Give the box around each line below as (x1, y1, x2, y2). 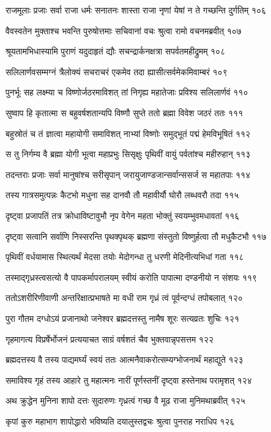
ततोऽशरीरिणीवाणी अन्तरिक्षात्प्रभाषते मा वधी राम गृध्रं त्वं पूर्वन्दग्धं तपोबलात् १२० (6, 291, 243, 304)
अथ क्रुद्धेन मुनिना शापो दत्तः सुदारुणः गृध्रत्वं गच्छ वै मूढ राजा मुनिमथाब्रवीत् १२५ (6, 394, 246, 407)
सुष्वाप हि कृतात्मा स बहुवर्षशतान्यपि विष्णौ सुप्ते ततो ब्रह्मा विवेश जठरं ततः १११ (6, 106, 243, 119)
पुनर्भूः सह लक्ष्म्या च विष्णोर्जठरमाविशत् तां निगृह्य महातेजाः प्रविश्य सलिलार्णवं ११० (6, 86, 248, 99)
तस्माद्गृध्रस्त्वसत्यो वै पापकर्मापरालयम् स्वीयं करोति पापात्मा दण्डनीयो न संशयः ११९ (6, 270, 258, 283)
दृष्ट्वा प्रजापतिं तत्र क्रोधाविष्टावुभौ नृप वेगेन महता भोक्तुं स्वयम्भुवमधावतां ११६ (6, 209, 240, 222)
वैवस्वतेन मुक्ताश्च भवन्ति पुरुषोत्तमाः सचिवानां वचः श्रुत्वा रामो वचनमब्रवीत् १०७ (6, 24, 242, 37)
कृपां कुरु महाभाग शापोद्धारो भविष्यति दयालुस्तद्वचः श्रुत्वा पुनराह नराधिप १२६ (6, 414, 235, 427)
